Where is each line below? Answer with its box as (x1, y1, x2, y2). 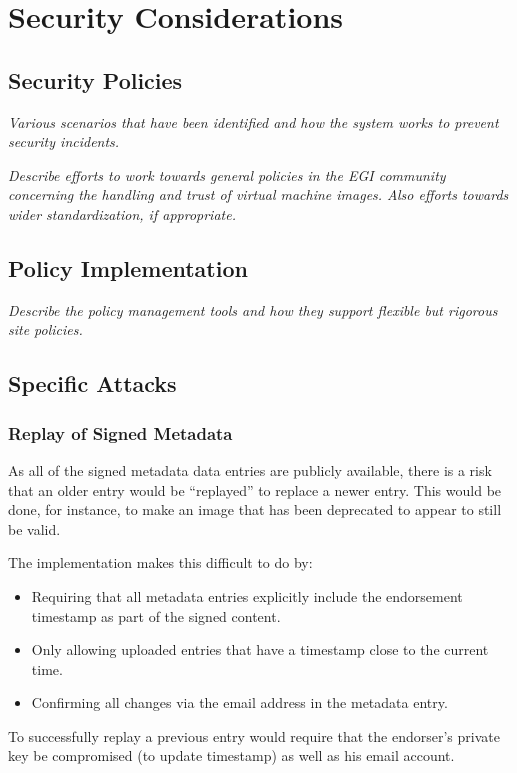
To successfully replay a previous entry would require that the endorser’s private (8, 725, 500, 746)
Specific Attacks (8, 368, 177, 399)
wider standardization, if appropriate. (8, 203, 236, 224)
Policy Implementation (8, 252, 248, 283)
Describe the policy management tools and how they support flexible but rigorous (8, 299, 498, 320)
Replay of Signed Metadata (8, 420, 233, 445)
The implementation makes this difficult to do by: (8, 552, 313, 573)
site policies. (8, 319, 83, 340)
